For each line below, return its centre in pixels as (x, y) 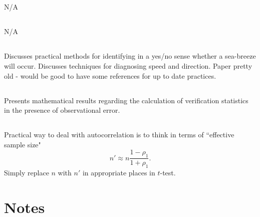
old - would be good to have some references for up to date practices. (110, 75)
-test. (168, 172)
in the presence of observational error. (62, 110)
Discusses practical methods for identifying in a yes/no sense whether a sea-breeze (130, 56)
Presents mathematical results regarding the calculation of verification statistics (126, 100)
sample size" (23, 144)
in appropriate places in (119, 172)
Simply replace (27, 172)
